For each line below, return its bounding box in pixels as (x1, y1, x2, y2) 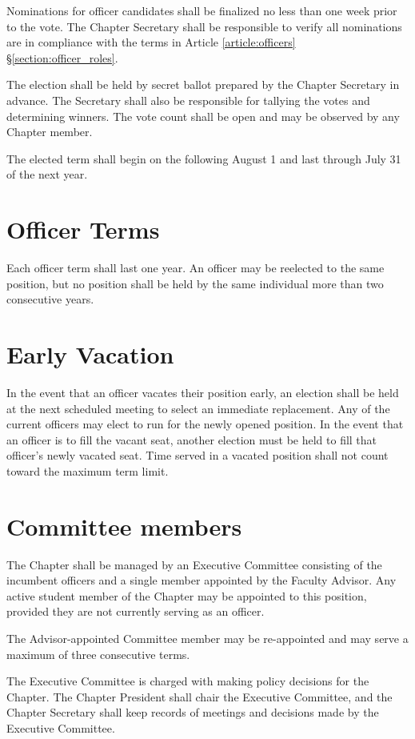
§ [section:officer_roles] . (6, 49, 118, 66)
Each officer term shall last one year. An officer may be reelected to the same (6, 259, 385, 276)
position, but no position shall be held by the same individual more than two (6, 275, 384, 291)
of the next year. (6, 166, 88, 183)
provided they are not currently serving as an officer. (6, 603, 265, 620)
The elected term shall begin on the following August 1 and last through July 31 (6, 150, 401, 167)
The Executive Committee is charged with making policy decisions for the (6, 673, 369, 689)
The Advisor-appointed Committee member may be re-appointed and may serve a (6, 630, 409, 647)
